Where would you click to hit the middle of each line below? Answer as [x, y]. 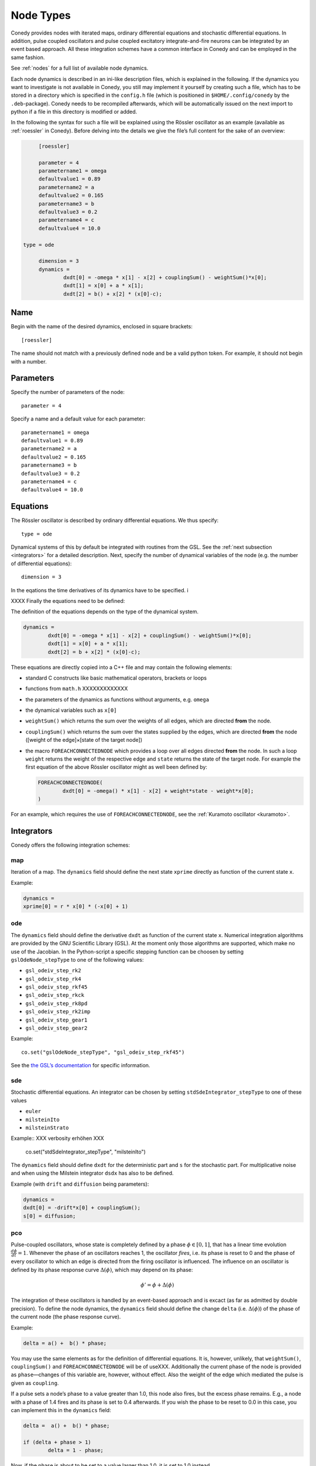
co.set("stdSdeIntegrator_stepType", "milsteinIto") [85, 1152]
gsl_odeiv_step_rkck [55, 995]
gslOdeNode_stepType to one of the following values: [77, 959]
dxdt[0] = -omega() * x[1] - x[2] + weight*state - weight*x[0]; [158, 791]
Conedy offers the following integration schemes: [70, 845]
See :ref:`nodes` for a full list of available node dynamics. [80, 68]
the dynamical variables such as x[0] [71, 710]
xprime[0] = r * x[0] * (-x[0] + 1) [76, 906]
